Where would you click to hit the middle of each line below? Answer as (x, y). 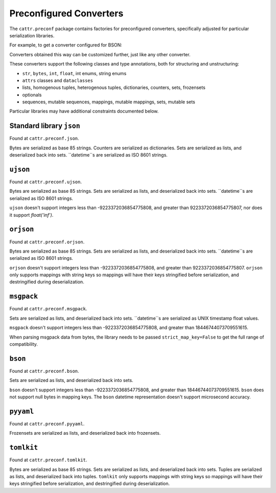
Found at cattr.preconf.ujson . (45, 182)
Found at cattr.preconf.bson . (44, 371)
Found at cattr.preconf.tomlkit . (48, 460)
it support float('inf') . (31, 215)
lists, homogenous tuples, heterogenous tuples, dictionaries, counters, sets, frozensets (114, 87)
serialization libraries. (32, 35)
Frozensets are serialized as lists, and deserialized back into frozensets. (85, 433)
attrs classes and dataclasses (57, 80)
